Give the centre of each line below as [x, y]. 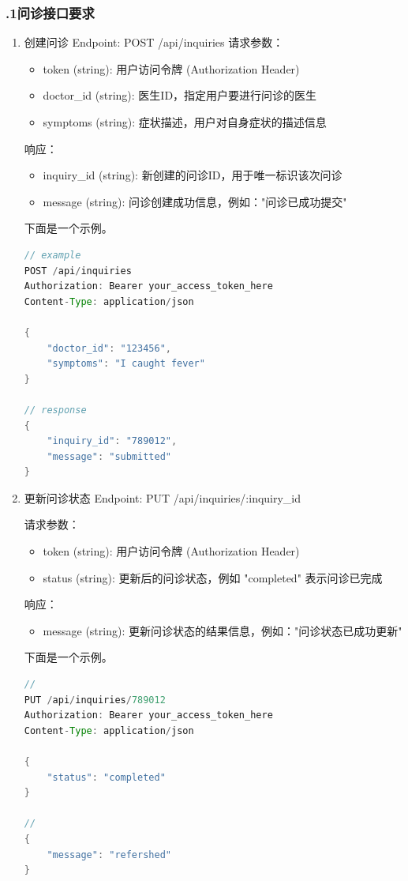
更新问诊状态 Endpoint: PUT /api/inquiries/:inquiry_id [163, 497]
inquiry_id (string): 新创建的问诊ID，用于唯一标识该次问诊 [193, 175]
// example [52, 255]
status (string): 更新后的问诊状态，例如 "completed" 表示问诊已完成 [213, 577]
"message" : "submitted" [109, 456]
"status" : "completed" [106, 777]
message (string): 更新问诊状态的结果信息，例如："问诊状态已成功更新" [223, 630]
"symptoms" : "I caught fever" [126, 364]
